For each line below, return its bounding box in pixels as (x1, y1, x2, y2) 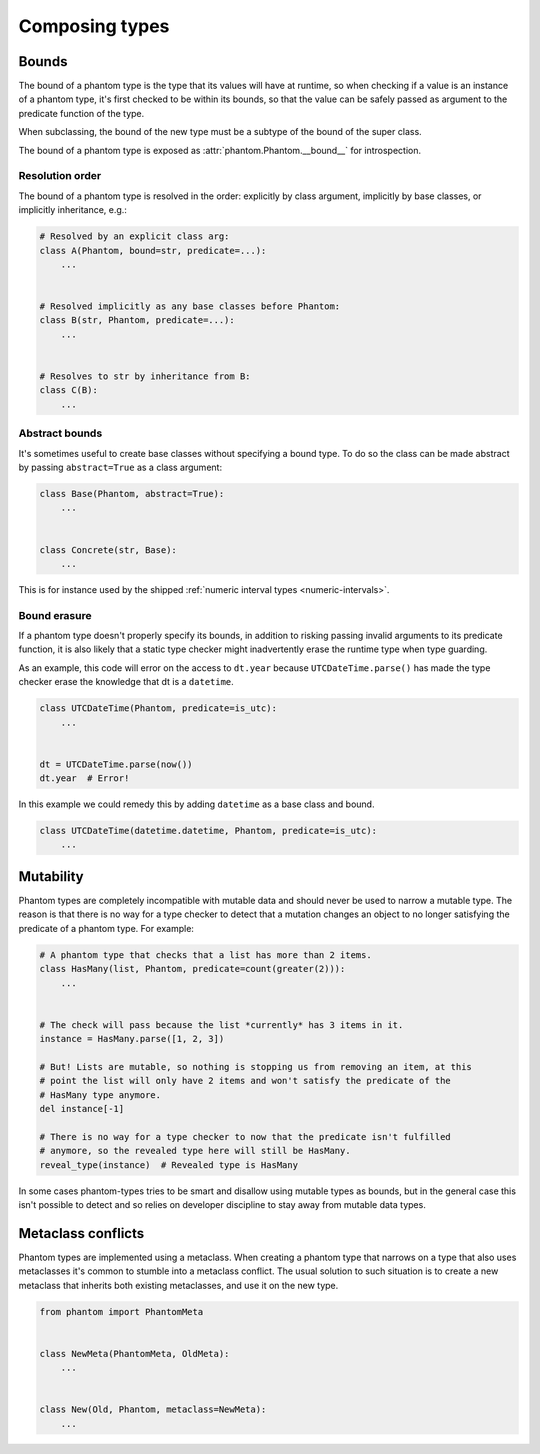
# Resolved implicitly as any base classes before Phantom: (39, 301, 341, 312)
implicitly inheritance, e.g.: (18, 204, 127, 216)
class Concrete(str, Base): (39, 544, 177, 555)
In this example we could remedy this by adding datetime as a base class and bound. (18, 798, 375, 810)
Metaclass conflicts (18, 1225, 145, 1242)
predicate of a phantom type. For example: (18, 922, 195, 934)
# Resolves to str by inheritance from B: (39, 371, 251, 382)
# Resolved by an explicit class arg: (39, 231, 230, 242)
